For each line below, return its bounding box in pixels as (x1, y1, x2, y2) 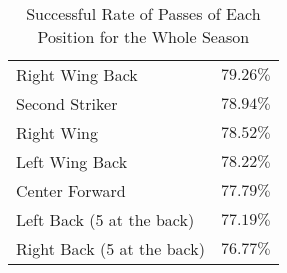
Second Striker (16, 92, 118, 115)
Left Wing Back (16, 150, 128, 173)
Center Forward (16, 179, 126, 202)
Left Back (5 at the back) (16, 208, 195, 231)
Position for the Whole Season (37, 25, 250, 48)
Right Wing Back (16, 63, 138, 86)
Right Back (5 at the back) (16, 237, 205, 260)
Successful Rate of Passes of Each (26, 2, 261, 25)
